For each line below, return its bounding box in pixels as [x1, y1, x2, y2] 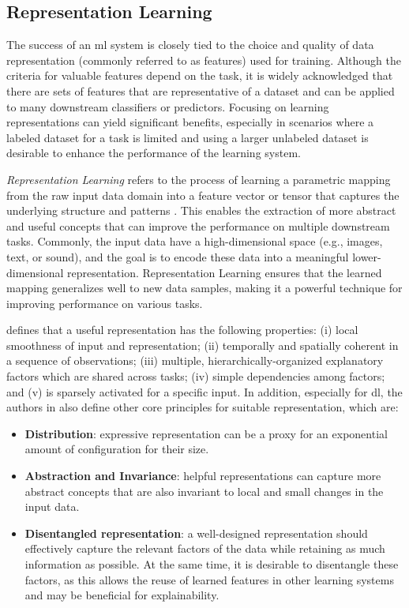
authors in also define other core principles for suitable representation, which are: [6, 399, 399, 415]
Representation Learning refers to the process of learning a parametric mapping [6, 171, 391, 187]
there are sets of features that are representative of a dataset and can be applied [6, 82, 395, 99]
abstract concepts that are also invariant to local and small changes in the [24, 482, 384, 499]
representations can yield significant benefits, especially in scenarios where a [6, 114, 374, 130]
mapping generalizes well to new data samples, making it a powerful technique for [6, 280, 403, 296]
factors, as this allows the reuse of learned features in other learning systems [24, 571, 394, 587]
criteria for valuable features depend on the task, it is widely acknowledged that [6, 67, 393, 84]
